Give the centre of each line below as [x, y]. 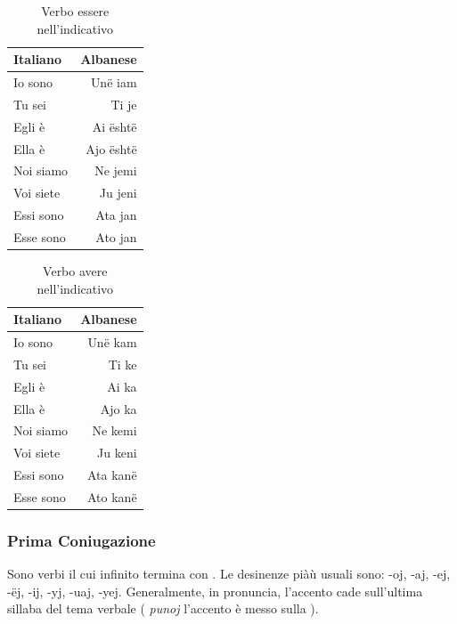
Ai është [114, 126]
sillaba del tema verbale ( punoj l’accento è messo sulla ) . [163, 608]
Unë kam [112, 342]
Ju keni [117, 453]
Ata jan [116, 215]
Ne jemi [116, 170]
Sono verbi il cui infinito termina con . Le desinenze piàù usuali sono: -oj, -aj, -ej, [229, 574]
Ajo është [111, 148]
